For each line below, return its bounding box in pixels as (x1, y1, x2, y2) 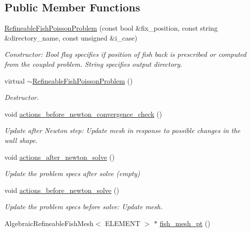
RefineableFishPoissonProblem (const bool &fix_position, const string (4, 23, 218, 33)
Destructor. (4, 92, 39, 102)
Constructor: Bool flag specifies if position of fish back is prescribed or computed (4, 49, 247, 59)
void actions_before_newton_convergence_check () (4, 108, 162, 119)
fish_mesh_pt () (159, 218, 210, 228)
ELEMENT (105, 218, 140, 228)
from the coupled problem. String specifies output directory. (4, 58, 183, 69)
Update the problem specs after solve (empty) (4, 168, 140, 179)
